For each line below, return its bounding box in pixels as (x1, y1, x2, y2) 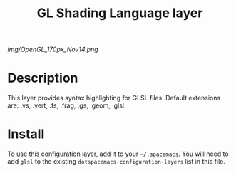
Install (7, 126, 45, 142)
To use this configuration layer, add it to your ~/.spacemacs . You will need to (7, 150, 230, 158)
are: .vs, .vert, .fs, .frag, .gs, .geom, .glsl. (7, 101, 126, 110)
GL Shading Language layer (36, 5, 203, 21)
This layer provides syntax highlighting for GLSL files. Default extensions (7, 94, 221, 103)
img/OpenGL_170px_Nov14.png (7, 45, 98, 54)
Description (7, 70, 78, 86)
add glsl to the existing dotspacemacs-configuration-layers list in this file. (7, 157, 226, 166)
